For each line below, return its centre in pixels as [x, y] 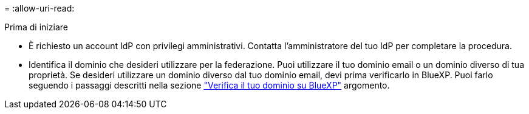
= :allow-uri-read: [39, 8]
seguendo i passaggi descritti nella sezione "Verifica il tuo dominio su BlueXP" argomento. [209, 85]
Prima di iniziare [36, 27]
